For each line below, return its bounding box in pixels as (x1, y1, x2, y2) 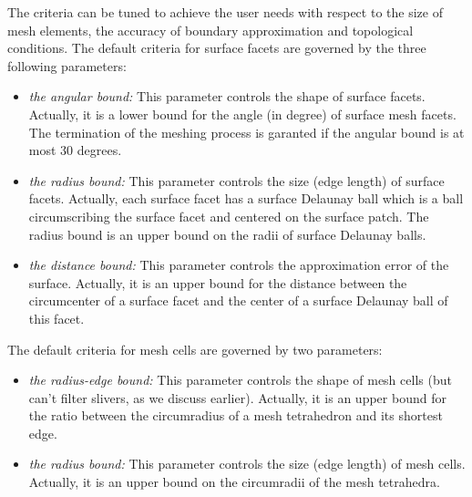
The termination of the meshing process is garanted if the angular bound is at (28, 122, 465, 141)
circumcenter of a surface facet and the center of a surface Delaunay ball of (28, 291, 448, 310)
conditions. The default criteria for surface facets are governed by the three (7, 38, 426, 57)
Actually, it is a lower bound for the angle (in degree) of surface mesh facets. (28, 104, 457, 123)
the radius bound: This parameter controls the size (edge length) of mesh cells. (28, 454, 466, 473)
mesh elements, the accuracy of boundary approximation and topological (7, 20, 414, 39)
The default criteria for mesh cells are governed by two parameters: (7, 339, 383, 358)
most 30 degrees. (28, 140, 122, 160)
